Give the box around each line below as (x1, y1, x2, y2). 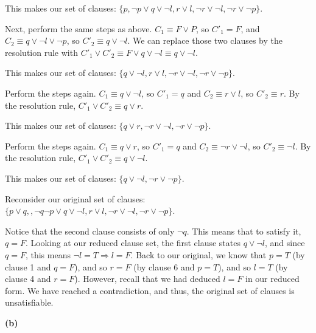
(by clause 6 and (133, 260, 195, 273)
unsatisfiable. (5, 296, 54, 309)
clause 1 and (5, 260, 51, 273)
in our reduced (245, 272, 300, 285)
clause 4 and (5, 272, 51, 285)
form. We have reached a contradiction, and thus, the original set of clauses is (5, 284, 295, 297)
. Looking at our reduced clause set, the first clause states (25, 236, 241, 249)
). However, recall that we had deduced (74, 272, 220, 285)
